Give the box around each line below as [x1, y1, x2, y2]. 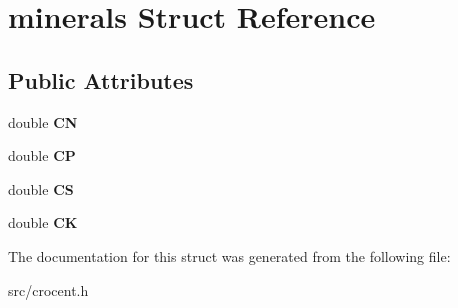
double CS [8, 178, 74, 199]
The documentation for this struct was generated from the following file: [8, 245, 451, 266]
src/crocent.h [8, 279, 89, 300]
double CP [8, 145, 76, 166]
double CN [8, 111, 78, 132]
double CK [8, 212, 78, 233]
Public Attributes [8, 64, 194, 95]
